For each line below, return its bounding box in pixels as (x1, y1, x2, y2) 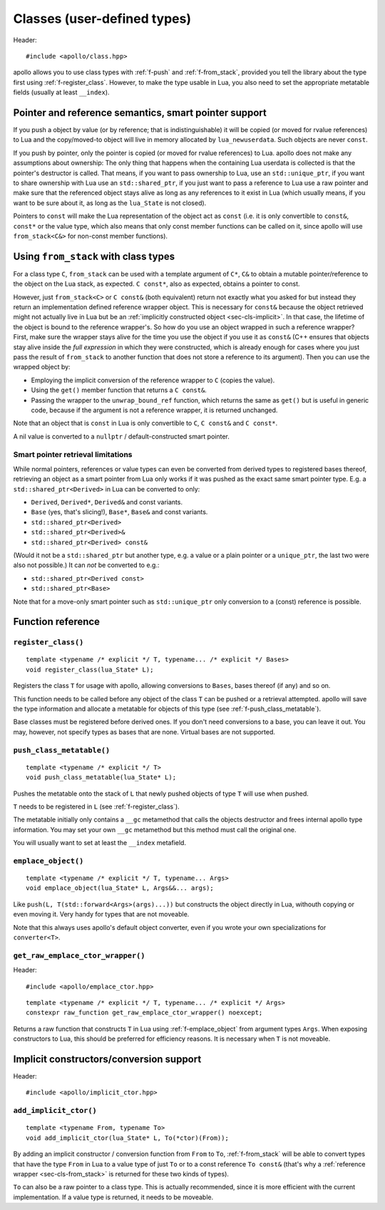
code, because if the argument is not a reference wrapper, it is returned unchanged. (31, 406, 278, 414)
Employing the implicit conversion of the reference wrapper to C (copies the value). (31, 376, 275, 384)
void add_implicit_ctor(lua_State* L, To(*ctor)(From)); (26, 1134, 230, 1142)
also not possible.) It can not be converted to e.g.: (13, 561, 160, 569)
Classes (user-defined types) (13, 11, 192, 26)
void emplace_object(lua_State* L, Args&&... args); (26, 884, 214, 892)
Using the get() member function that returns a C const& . (31, 386, 207, 394)
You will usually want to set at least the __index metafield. (13, 839, 187, 847)
